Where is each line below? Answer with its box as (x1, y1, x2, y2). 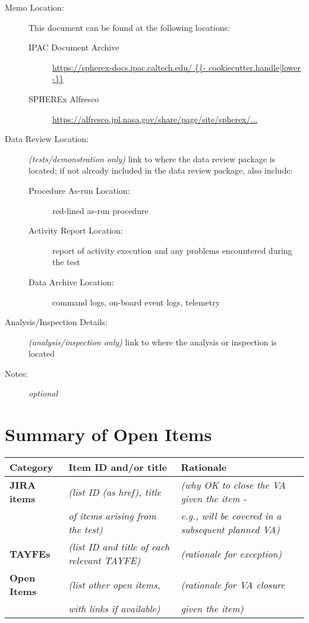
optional (29, 387, 58, 399)
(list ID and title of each (68, 540, 170, 554)
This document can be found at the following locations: (29, 21, 230, 33)
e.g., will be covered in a (181, 509, 282, 523)
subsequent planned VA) (181, 523, 280, 537)
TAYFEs (10, 546, 51, 561)
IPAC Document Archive (29, 41, 119, 54)
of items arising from (68, 509, 156, 523)
